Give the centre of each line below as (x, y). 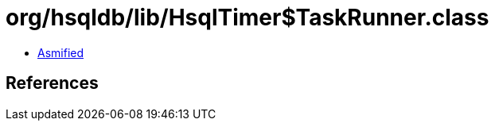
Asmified (61, 52)
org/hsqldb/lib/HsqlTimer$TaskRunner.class (247, 17)
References (52, 83)
